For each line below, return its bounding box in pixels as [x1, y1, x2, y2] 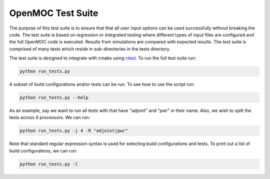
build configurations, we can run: [9, 147, 77, 153]
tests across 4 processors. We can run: [9, 114, 90, 120]
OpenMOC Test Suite [9, 7, 98, 18]
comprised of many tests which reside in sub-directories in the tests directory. [9, 45, 171, 52]
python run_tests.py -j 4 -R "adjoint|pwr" [19, 128, 128, 133]
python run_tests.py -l [19, 161, 78, 167]
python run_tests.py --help [19, 95, 88, 100]
